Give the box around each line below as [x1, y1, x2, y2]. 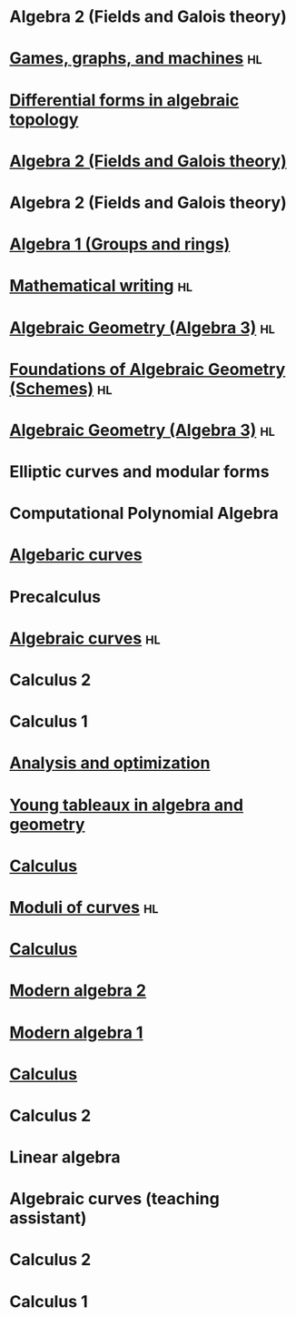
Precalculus [9, 586, 102, 607]
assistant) [9, 1208, 87, 1229]
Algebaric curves [9, 544, 143, 565]
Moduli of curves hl [9, 897, 159, 917]
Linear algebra [9, 1147, 121, 1168]
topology [9, 109, 79, 129]
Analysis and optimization [9, 753, 211, 774]
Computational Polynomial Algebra [9, 503, 279, 524]
